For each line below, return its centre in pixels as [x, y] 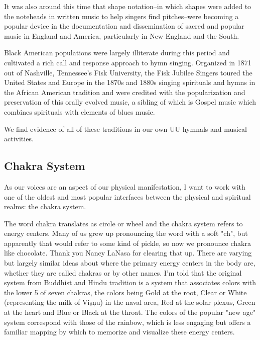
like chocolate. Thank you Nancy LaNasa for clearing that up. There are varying [128, 253]
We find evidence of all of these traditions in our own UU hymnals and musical [125, 129]
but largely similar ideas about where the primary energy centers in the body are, [130, 263]
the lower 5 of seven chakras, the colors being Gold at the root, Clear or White [125, 292]
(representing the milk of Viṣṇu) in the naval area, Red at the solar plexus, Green [130, 302]
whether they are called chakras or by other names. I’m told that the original [123, 272]
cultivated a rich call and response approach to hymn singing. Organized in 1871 [128, 62]
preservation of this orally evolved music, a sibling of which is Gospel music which [130, 102]
